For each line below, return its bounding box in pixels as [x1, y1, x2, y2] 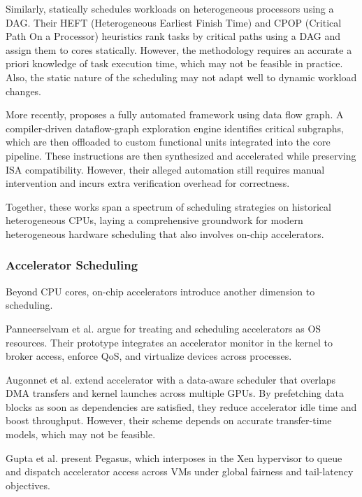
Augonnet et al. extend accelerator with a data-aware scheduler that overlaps [6, 372, 336, 386]
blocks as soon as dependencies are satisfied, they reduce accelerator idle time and [6, 399, 357, 414]
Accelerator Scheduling [6, 256, 138, 274]
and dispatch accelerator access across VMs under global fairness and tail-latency [6, 464, 354, 479]
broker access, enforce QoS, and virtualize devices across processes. [6, 349, 292, 363]
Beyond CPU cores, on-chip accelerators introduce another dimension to [6, 283, 315, 298]
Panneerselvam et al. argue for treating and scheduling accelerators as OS [6, 321, 321, 335]
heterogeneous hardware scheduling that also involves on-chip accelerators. [6, 226, 324, 241]
